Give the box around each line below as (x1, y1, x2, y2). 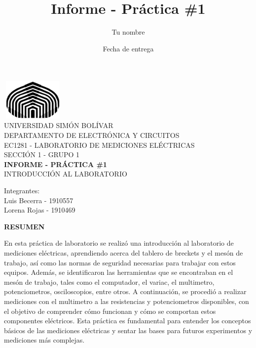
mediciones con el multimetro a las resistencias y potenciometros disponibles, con (4, 296, 249, 306)
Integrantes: (4, 185, 40, 196)
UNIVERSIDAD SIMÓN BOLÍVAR (4, 120, 113, 130)
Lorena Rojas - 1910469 (4, 205, 75, 215)
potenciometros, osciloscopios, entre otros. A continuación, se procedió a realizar (4, 286, 247, 297)
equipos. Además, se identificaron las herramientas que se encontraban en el (4, 267, 233, 277)
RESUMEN (4, 221, 45, 231)
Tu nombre (111, 27, 145, 37)
